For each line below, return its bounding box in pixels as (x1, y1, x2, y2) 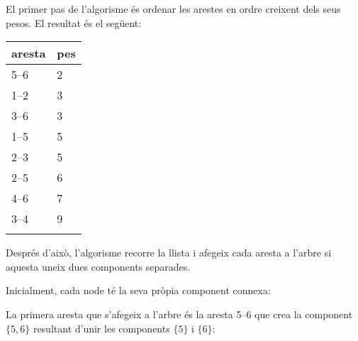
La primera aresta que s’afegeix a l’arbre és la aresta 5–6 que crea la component (6, 306, 353, 321)
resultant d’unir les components (33, 320, 170, 335)
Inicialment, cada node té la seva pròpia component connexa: (6, 283, 271, 298)
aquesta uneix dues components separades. (6, 259, 191, 274)
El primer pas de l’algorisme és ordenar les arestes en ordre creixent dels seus (6, 1, 341, 16)
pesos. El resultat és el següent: (6, 15, 142, 30)
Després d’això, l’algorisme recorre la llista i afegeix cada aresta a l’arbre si (6, 245, 332, 260)
